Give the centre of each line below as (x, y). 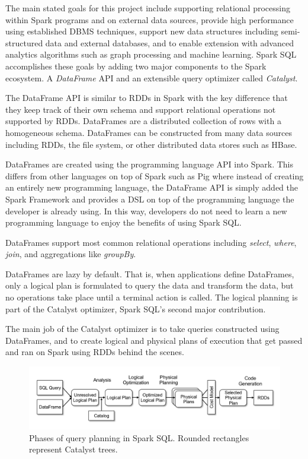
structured (24, 42)
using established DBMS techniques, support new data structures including (142, 31)
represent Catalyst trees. (73, 449)
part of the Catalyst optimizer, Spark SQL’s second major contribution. (136, 308)
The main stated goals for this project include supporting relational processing (148, 8)
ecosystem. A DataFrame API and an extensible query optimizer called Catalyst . (152, 77)
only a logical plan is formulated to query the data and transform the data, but (150, 285)
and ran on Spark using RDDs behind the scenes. (95, 352)
